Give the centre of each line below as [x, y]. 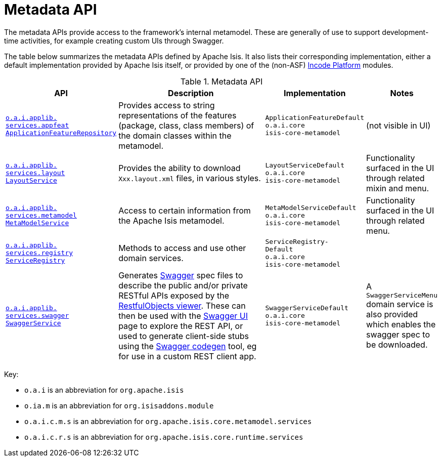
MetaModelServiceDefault [311, 208]
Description [191, 93]
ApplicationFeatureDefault [315, 118]
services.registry [39, 253]
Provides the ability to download [180, 168]
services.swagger [37, 316]
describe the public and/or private [183, 285]
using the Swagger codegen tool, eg [188, 346]
